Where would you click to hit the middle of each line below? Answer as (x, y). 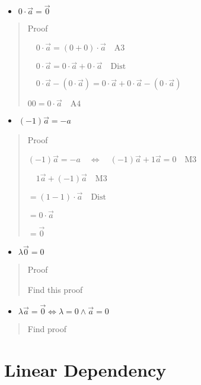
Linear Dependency (85, 369)
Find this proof (55, 289)
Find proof (47, 328)
